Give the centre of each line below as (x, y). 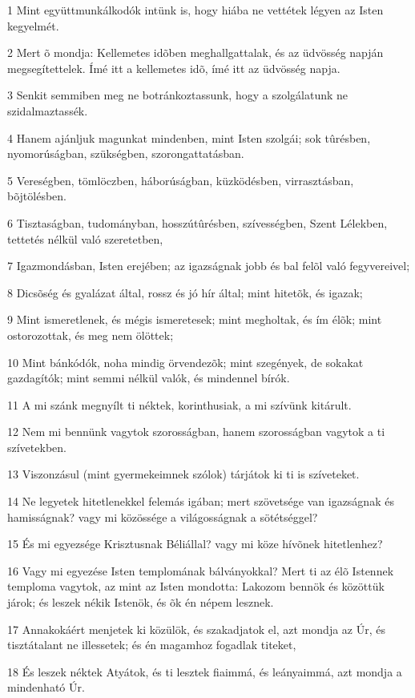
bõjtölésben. (37, 196)
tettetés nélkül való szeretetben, (85, 238)
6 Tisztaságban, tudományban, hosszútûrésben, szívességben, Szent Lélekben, (197, 222)
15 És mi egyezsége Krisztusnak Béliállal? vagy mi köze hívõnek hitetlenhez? (195, 544)
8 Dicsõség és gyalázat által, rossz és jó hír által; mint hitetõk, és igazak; (185, 292)
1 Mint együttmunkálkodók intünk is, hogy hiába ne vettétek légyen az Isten (195, 10)
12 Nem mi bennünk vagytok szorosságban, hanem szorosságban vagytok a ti (196, 432)
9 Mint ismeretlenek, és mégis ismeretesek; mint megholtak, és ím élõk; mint (195, 319)
